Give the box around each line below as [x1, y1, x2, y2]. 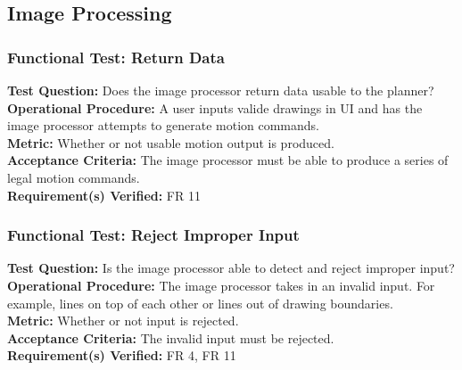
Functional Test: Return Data [7, 45, 225, 68]
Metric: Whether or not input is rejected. [7, 311, 239, 330]
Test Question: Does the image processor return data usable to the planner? [7, 81, 434, 99]
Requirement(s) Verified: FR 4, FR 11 [7, 346, 236, 365]
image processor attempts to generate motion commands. [7, 116, 319, 135]
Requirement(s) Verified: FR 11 [7, 185, 201, 204]
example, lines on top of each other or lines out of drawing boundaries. [7, 293, 393, 312]
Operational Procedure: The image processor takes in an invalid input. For [7, 275, 435, 294]
